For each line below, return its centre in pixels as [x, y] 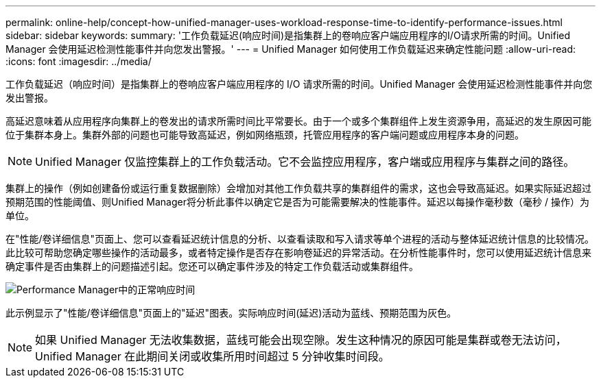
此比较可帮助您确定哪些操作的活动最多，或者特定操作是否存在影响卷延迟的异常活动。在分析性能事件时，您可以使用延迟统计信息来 [298, 252]
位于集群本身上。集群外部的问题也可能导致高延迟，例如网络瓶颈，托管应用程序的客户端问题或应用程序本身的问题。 [265, 135]
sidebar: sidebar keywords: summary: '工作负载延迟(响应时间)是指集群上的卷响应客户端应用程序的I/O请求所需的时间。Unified [288, 35]
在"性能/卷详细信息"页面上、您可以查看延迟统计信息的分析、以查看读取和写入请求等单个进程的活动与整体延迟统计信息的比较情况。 [300, 239]
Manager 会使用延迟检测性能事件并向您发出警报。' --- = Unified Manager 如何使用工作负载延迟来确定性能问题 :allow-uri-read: [291, 49]
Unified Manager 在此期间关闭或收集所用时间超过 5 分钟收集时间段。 [212, 356]
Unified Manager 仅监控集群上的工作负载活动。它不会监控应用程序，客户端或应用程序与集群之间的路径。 [305, 162]
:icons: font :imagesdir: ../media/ [79, 61]
